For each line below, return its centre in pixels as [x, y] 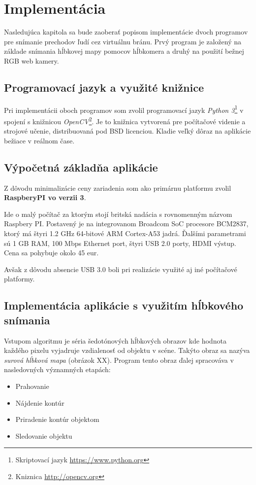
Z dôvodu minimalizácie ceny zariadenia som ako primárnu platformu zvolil [118, 188]
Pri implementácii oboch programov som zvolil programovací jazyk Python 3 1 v [124, 109]
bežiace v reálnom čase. [39, 140]
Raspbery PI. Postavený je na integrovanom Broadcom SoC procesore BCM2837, [126, 224]
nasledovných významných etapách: [57, 369]
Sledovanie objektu [44, 435]
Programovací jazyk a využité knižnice [104, 87]
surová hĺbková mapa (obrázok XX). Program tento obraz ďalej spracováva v [119, 360]
